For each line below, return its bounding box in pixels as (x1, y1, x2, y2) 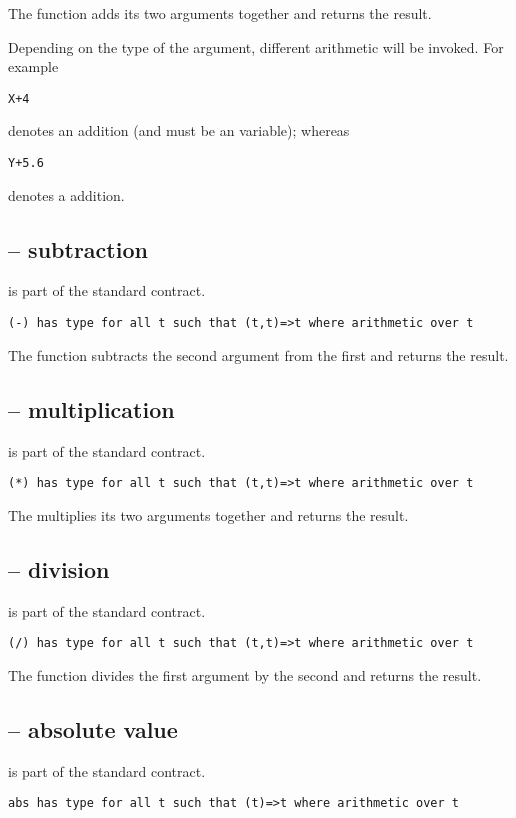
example (8, 56, 59, 77)
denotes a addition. (8, 184, 125, 205)
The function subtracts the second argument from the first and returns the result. (8, 344, 509, 365)
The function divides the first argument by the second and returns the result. (8, 664, 482, 685)
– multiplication (8, 393, 175, 424)
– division (8, 553, 110, 584)
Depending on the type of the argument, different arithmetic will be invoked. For (8, 36, 504, 57)
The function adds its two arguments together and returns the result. (8, 3, 432, 23)
